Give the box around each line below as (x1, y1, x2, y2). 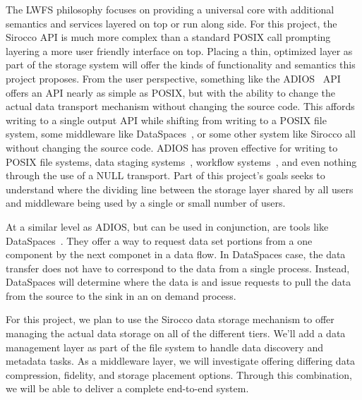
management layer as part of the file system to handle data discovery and (6, 339, 323, 354)
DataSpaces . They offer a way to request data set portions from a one (6, 233, 313, 248)
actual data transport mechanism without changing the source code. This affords (6, 99, 355, 114)
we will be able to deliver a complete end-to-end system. (6, 381, 249, 396)
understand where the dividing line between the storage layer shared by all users (6, 181, 354, 196)
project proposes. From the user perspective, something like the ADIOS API (6, 71, 341, 85)
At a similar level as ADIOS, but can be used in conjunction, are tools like (6, 219, 329, 234)
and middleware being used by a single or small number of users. (6, 195, 286, 210)
